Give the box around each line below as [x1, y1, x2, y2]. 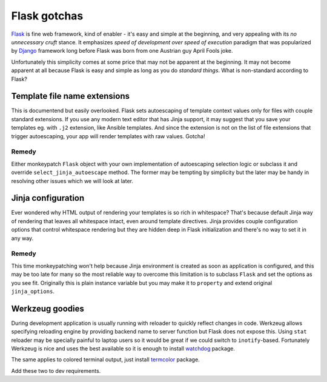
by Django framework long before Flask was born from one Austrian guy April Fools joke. [11, 47, 233, 55]
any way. [11, 234, 34, 242]
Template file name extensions [11, 91, 130, 101]
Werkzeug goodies [11, 303, 84, 313]
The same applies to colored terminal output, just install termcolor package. [11, 356, 200, 363]
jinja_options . [11, 287, 54, 295]
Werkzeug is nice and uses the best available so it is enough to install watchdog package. [11, 344, 236, 352]
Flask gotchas [11, 9, 84, 22]
